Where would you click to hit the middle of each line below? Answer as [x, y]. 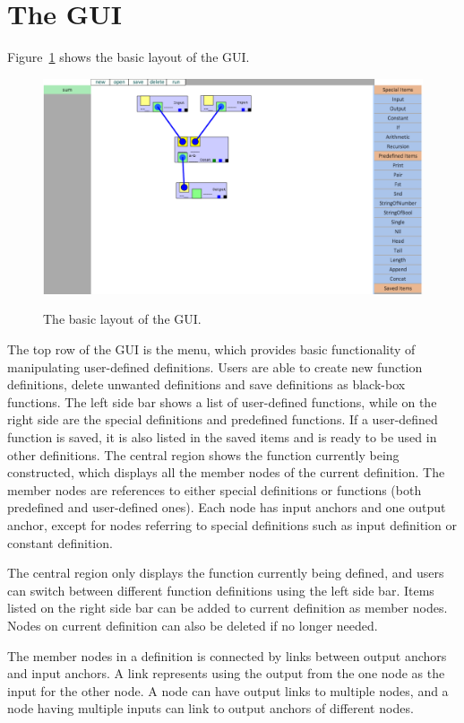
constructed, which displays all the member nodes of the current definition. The [226, 472]
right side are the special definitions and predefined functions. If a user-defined [223, 419]
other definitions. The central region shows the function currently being [203, 454]
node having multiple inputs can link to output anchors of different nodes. [211, 708]
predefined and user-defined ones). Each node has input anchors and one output [227, 507]
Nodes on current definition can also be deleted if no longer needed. [193, 625]
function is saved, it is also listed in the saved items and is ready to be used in [222, 437]
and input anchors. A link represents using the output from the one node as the [226, 673]
